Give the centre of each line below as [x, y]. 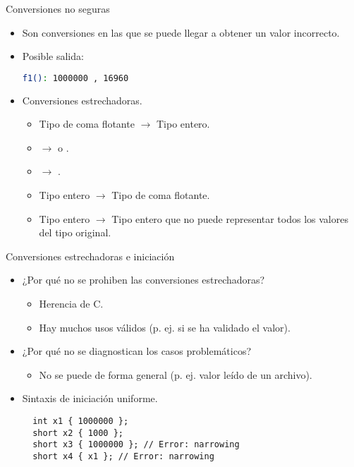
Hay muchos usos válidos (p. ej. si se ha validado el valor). [165, 327]
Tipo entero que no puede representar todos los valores [230, 218]
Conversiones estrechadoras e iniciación [90, 256]
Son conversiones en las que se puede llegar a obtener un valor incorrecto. [181, 32]
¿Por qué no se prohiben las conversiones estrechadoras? [144, 280]
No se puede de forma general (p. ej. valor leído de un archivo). [176, 374]
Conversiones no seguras [58, 8]
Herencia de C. [71, 303]
